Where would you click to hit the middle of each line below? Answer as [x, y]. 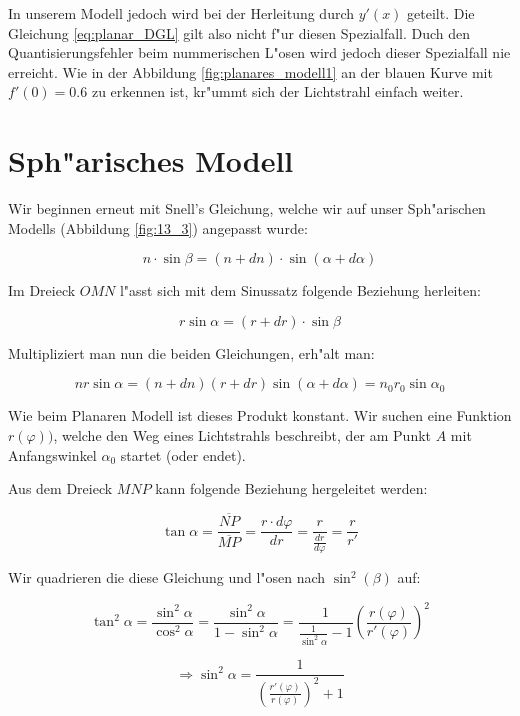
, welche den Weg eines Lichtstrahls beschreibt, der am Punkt [242, 435]
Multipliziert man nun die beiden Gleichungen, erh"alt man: [191, 352]
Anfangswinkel [52, 454]
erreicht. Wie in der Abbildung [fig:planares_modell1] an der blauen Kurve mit [250, 71]
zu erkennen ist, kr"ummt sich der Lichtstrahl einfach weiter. [277, 91]
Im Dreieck [42, 290]
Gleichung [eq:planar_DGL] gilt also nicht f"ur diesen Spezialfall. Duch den [239, 32]
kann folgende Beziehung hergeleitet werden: [291, 488]
